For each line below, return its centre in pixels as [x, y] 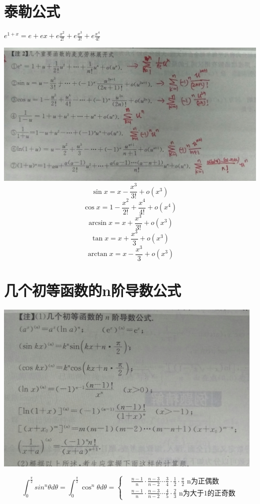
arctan [97, 254]
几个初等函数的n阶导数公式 [92, 290]
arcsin [98, 223]
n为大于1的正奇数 [207, 493]
